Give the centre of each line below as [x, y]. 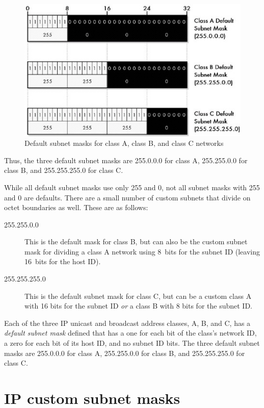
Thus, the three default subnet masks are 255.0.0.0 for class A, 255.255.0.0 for [126, 160]
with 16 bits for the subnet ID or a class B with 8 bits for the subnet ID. [138, 306]
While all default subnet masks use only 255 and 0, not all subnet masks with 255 [132, 187]
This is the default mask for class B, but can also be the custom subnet [136, 241]
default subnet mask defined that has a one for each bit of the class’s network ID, [130, 333]
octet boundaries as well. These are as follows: [76, 207]
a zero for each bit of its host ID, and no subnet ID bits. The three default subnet [132, 343]
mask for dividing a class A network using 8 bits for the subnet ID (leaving [142, 251]
